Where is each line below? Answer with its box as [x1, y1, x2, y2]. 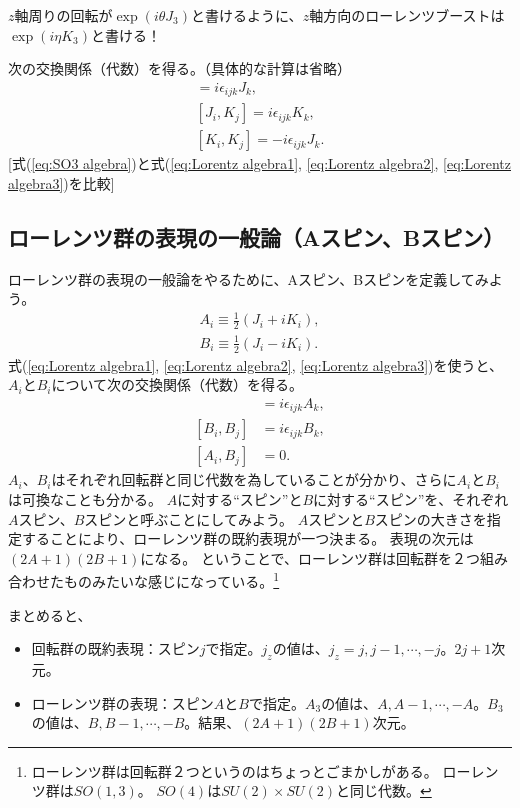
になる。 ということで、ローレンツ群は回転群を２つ [140, 547, 481, 568]
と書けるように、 [191, 5, 303, 25]
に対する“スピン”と [177, 488, 303, 509]
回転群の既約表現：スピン [31, 638, 200, 659]
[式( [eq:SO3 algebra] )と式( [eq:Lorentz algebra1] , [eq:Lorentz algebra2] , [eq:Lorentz [8, 153, 511, 174]
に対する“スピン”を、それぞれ [313, 488, 509, 509]
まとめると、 [8, 604, 92, 625]
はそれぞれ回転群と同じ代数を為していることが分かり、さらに [51, 469, 457, 490]
